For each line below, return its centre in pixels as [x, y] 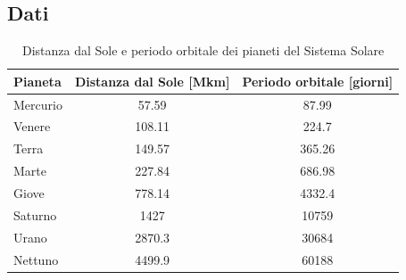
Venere [32, 126]
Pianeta [37, 81]
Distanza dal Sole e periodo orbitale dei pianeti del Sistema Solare [203, 50]
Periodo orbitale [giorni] [318, 81]
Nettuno [36, 259]
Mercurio [38, 104]
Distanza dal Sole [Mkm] [152, 81]
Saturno [35, 214]
